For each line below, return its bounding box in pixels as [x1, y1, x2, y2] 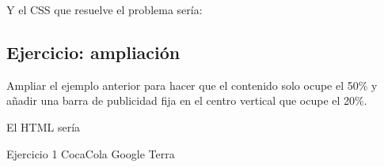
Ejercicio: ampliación [6, 39, 181, 64]
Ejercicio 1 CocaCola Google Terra [6, 145, 175, 161]
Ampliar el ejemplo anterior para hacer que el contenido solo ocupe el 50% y [6, 76, 378, 93]
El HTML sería [6, 118, 81, 135]
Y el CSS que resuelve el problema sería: [6, 2, 203, 17]
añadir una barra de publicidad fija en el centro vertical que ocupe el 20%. [6, 92, 367, 109]
